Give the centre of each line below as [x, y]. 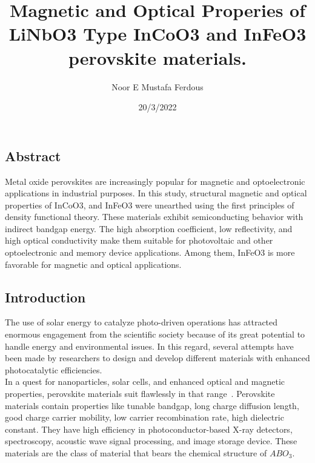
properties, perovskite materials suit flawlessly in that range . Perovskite [140, 394]
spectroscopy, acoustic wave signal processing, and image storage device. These [151, 441]
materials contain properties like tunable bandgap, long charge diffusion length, [152, 405]
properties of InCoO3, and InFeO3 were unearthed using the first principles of [150, 205]
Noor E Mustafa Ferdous [157, 86]
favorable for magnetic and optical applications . [93, 264]
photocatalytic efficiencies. [54, 369]
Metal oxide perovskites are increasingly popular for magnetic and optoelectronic [155, 181]
